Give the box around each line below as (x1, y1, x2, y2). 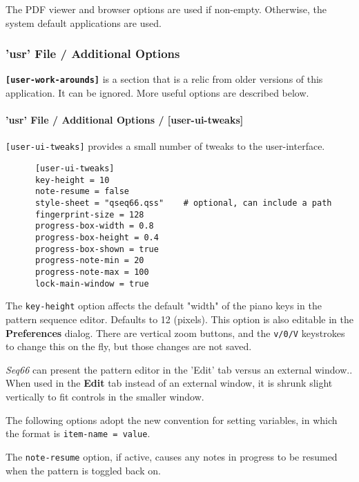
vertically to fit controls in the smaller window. (6, 389, 204, 404)
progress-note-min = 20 (35, 256, 144, 266)
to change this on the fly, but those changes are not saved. (6, 339, 252, 354)
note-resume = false (35, 186, 129, 197)
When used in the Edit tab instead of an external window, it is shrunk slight (6, 376, 333, 390)
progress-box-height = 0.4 (35, 233, 159, 243)
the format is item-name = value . (6, 426, 151, 441)
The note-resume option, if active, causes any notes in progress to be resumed (6, 449, 338, 463)
